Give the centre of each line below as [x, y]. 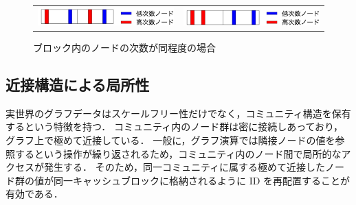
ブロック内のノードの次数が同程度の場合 [124, 48]
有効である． [34, 194]
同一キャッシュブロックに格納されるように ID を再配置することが [202, 180]
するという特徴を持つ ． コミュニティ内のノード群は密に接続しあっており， [175, 126]
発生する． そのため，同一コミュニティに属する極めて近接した [185, 167]
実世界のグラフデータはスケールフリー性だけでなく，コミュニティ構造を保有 [178, 113]
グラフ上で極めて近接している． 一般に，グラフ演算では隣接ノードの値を [170, 140]
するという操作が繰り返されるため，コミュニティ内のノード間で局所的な [178, 153]
